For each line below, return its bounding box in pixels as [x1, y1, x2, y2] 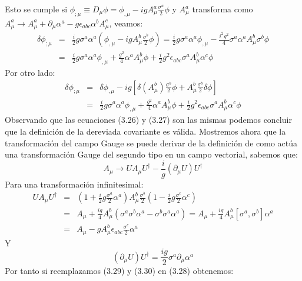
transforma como [192, 3, 253, 15]
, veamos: [109, 16, 143, 29]
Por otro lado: [5, 66, 55, 78]
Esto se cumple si [5, 3, 68, 15]
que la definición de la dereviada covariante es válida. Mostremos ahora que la [5, 125, 286, 137]
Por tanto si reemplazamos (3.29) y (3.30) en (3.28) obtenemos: [5, 265, 234, 277]
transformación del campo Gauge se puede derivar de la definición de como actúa [5, 136, 297, 149]
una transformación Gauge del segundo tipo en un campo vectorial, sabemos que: [5, 148, 298, 160]
